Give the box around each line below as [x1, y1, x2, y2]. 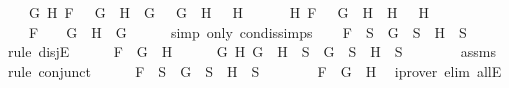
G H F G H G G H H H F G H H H [28, 2, 429, 22]
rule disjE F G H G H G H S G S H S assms [7, 41, 497, 62]
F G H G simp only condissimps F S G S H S [28, 21, 467, 42]
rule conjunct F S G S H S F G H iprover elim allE [7, 60, 502, 81]
